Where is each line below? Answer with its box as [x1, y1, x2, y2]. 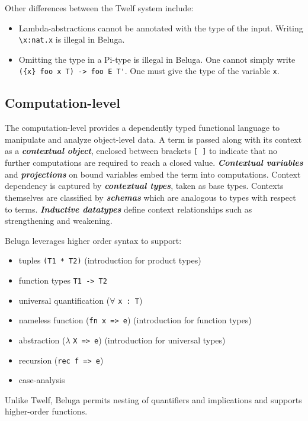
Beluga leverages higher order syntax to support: [5, 234, 182, 246]
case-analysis [18, 374, 65, 386]
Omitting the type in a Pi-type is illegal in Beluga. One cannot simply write [18, 53, 296, 65]
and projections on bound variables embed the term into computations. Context [5, 168, 301, 180]
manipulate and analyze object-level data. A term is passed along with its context [5, 133, 302, 145]
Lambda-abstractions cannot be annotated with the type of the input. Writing [18, 21, 303, 34]
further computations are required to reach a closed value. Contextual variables [5, 156, 303, 169]
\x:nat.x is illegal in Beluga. [18, 33, 125, 46]
